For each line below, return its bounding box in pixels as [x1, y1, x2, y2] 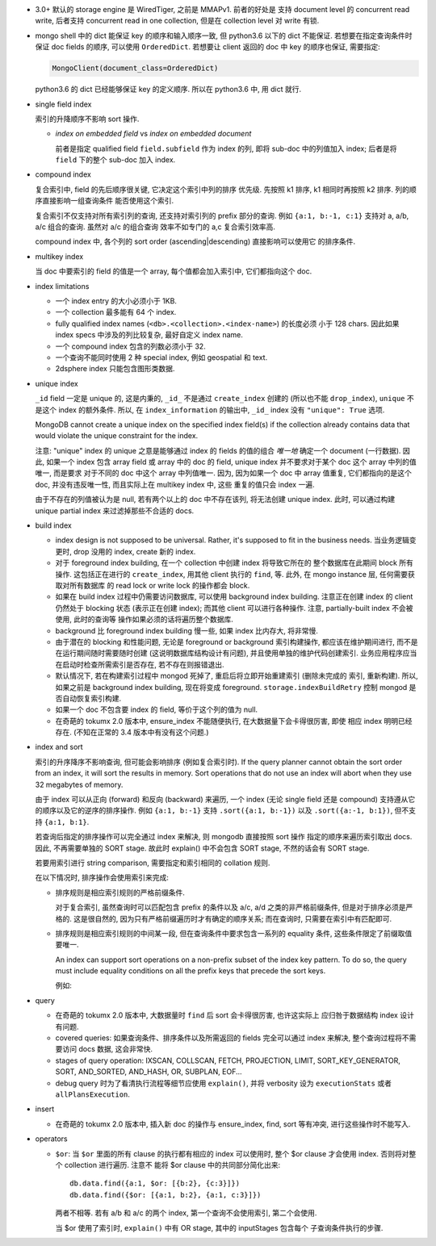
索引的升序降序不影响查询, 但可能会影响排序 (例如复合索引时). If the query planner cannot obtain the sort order [35, 757, 403, 767]
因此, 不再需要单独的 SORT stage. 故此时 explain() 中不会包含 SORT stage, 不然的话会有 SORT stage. [35, 843, 370, 853]
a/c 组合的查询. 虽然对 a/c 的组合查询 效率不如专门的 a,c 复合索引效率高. [35, 222, 276, 232]
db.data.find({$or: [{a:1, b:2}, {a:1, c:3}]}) [69, 1190, 262, 1199]
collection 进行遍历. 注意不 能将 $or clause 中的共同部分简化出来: [64, 1160, 281, 1169]
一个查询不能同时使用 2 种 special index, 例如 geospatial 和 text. [55, 352, 268, 362]
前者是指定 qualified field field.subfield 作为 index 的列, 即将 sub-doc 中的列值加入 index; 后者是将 [55, 144, 397, 153]
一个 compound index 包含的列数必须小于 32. [55, 341, 206, 351]
